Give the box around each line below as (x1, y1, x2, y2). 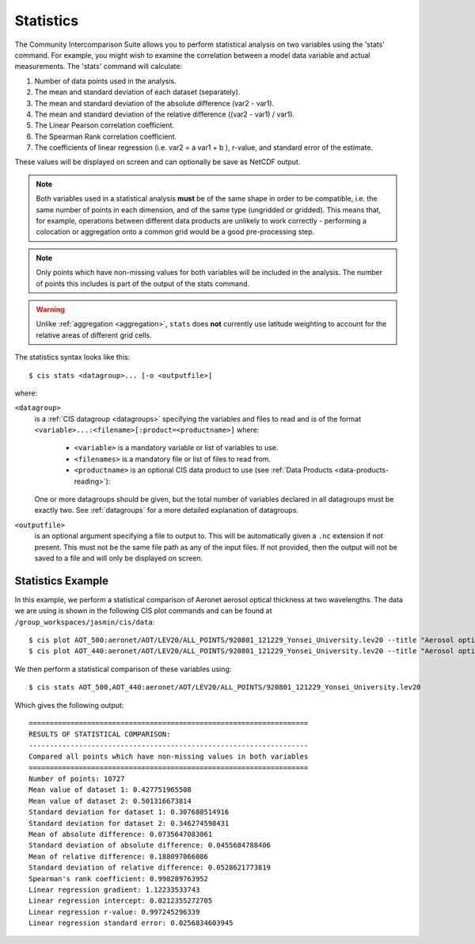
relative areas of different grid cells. (36, 330, 152, 340)
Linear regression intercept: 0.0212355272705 (28, 896, 213, 905)
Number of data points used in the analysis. (34, 76, 177, 86)
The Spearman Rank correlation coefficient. (34, 132, 177, 141)
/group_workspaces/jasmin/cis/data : (14, 617, 155, 626)
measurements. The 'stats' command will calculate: (14, 62, 182, 71)
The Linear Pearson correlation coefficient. (34, 120, 174, 130)
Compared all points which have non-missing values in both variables (28, 752, 309, 761)
